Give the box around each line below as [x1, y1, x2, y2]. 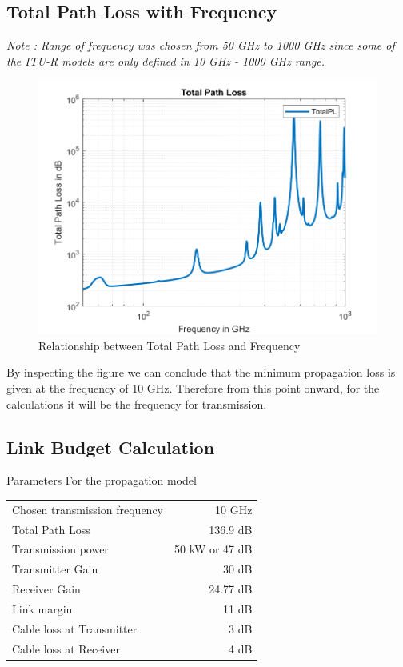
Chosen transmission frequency [12, 501, 163, 517]
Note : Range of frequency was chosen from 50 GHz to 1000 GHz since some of [6, 37, 395, 54]
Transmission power [12, 541, 109, 557]
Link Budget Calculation [6, 434, 215, 459]
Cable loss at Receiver [12, 640, 120, 657]
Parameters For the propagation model [6, 472, 197, 489]
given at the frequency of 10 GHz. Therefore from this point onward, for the [6, 380, 380, 397]
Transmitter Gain [12, 561, 98, 577]
